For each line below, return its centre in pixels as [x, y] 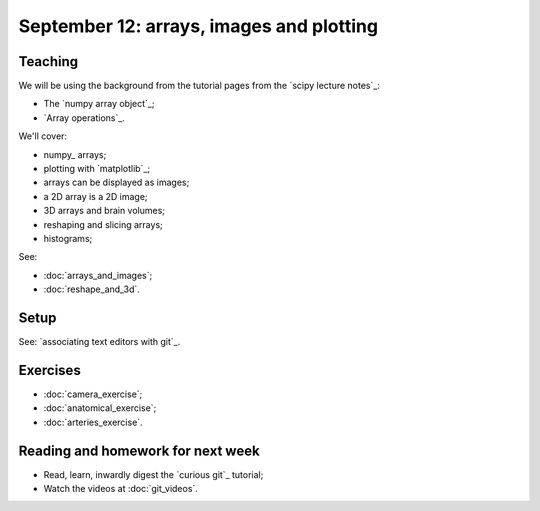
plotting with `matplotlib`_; [96, 169]
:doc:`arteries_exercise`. [93, 422]
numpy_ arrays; [75, 154]
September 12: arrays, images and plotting [198, 26]
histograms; [68, 238]
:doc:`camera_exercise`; [93, 394]
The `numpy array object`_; [99, 104]
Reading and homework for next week [139, 450]
